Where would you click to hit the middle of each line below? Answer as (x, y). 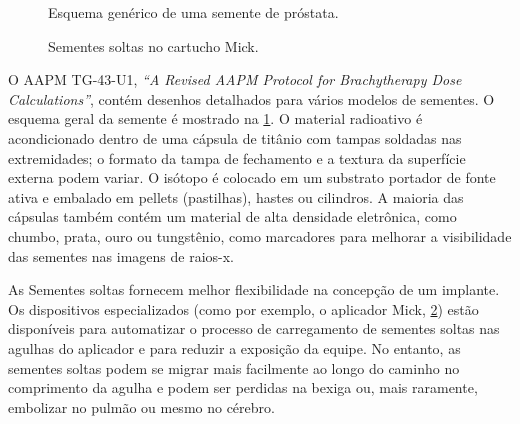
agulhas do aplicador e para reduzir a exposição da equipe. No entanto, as (234, 347)
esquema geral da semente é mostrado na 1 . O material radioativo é (215, 118)
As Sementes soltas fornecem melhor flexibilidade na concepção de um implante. (254, 289)
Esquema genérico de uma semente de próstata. (193, 12)
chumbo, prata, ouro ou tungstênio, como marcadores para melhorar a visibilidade (260, 235)
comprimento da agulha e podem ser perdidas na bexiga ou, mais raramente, (243, 387)
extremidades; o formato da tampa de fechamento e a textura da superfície (237, 157)
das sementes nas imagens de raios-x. (121, 255)
